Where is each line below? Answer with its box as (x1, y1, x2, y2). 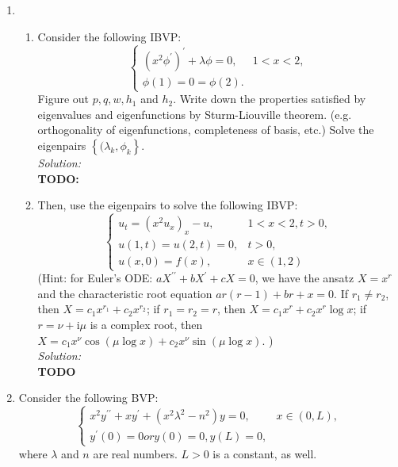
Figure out (37, 90, 90, 107)
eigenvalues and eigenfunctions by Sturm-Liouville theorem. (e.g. (37, 105, 352, 122)
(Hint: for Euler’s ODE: (37, 270, 153, 286)
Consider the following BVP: (18, 389, 159, 406)
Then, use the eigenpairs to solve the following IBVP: (37, 197, 298, 213)
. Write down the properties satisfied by (173, 90, 366, 107)
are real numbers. (93, 445, 178, 461)
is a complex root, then (90, 316, 203, 332)
